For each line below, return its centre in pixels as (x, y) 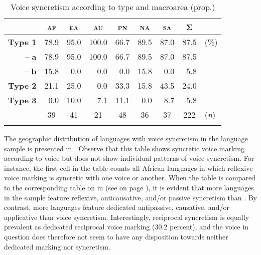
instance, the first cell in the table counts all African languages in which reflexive (128, 168)
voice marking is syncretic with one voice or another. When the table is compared (130, 178)
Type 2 (22, 85)
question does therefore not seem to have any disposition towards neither (116, 236)
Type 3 (22, 100)
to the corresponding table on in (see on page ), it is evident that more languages (129, 187)
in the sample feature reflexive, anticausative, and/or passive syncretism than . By (131, 197)
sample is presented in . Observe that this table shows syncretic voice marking (124, 148)
